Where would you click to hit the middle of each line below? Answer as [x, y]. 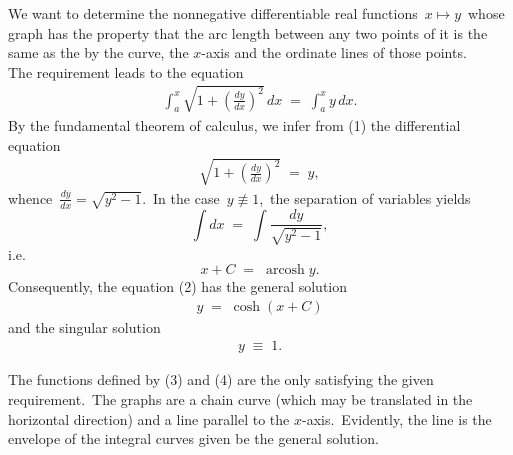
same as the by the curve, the [98, 52]
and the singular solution [84, 326]
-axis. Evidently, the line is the [397, 418]
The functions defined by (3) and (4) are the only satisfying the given [221, 379]
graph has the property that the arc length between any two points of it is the [248, 32]
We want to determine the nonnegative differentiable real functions [213, 13]
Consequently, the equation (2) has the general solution [178, 286]
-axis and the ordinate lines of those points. [334, 52]
